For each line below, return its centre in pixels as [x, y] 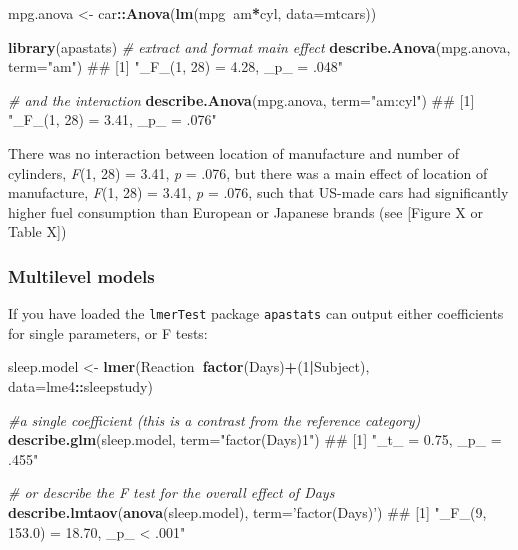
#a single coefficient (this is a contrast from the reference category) [214, 419]
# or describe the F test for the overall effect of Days [171, 492]
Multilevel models [81, 275]
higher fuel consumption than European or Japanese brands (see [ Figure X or [245, 211]
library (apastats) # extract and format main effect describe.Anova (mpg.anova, [259, 46]
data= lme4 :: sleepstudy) [80, 386]
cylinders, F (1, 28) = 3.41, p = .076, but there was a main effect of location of [248, 172]
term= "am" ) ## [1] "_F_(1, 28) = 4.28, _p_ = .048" [176, 66]
